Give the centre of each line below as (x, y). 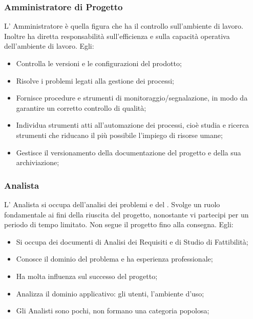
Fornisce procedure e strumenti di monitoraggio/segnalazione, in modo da (132, 98)
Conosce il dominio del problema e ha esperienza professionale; (114, 259)
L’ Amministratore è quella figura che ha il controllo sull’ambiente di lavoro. (124, 26)
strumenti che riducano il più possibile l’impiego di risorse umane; (119, 135)
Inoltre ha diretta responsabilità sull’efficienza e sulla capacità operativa (117, 36)
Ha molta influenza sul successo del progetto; (87, 276)
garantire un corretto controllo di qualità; (81, 107)
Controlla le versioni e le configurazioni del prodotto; (99, 63)
